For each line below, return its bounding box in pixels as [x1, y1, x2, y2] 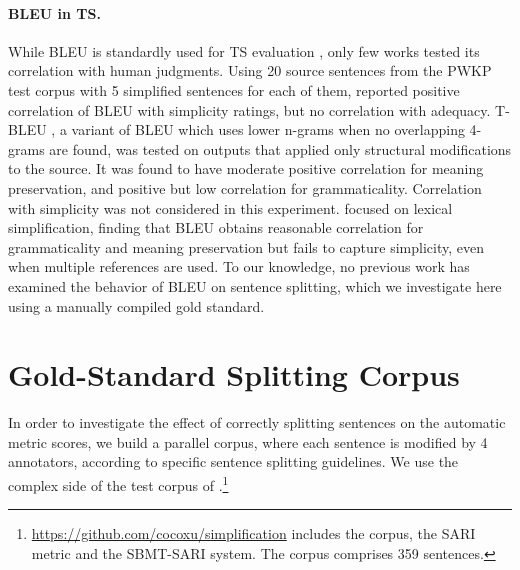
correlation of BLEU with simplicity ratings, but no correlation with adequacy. [8, 99, 491, 120]
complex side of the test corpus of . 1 [8, 472, 229, 495]
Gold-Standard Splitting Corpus [8, 354, 460, 395]
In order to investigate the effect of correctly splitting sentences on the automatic [8, 412, 506, 433]
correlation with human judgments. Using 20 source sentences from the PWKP [8, 60, 492, 81]
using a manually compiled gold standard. [8, 295, 265, 316]
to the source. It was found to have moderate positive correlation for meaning [8, 158, 484, 179]
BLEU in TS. [8, 2, 101, 23]
